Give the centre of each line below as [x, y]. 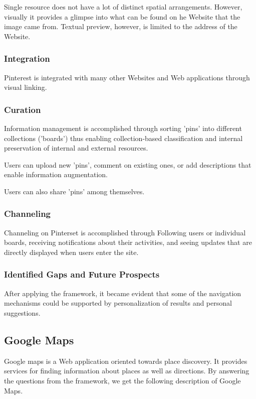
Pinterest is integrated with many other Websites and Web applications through [127, 77]
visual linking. [26, 87]
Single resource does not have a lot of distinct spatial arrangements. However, [123, 7]
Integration [27, 58]
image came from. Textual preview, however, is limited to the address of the [121, 26]
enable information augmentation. [56, 174]
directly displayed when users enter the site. [71, 252]
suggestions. [22, 312]
